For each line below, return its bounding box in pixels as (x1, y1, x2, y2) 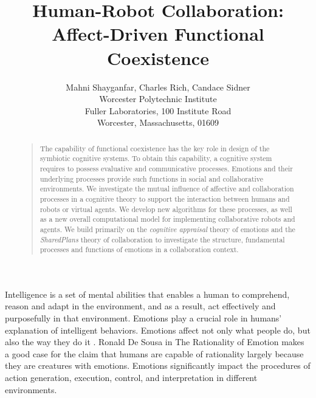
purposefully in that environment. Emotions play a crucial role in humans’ (5, 312, 282, 324)
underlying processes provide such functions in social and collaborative (39, 173, 264, 184)
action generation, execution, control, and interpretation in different (5, 371, 258, 384)
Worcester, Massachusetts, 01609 (97, 116, 219, 129)
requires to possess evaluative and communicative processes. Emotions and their (39, 163, 293, 173)
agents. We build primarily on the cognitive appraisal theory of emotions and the (39, 224, 295, 234)
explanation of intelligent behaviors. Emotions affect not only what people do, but (5, 323, 311, 336)
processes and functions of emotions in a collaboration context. (39, 244, 239, 255)
